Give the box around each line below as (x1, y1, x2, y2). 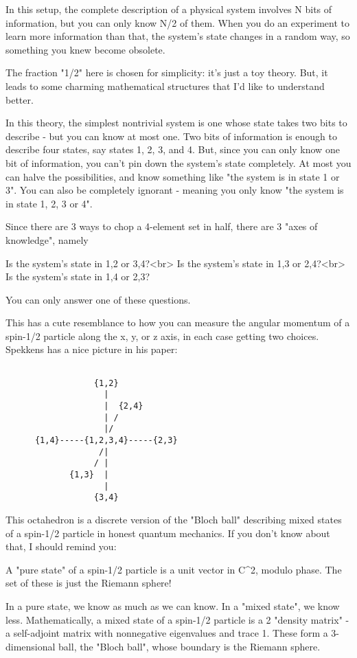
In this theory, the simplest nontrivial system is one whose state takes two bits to (5, 115, 347, 130)
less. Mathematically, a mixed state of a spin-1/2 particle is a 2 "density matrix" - (5, 612, 349, 626)
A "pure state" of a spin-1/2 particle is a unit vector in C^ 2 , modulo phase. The (5, 562, 342, 576)
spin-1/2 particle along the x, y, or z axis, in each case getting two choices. (5, 328, 319, 343)
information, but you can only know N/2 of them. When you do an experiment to (5, 15, 350, 30)
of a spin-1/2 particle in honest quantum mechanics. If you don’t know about (5, 525, 330, 540)
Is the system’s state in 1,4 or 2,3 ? (5, 269, 150, 284)
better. (5, 92, 34, 106)
